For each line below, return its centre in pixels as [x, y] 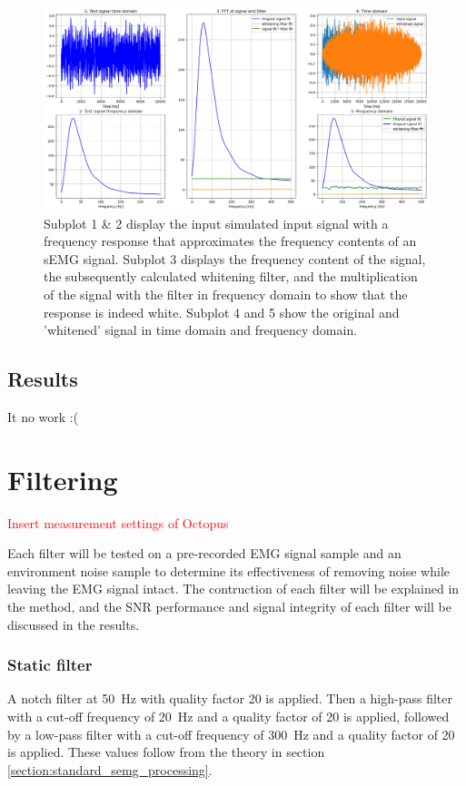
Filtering [63, 479]
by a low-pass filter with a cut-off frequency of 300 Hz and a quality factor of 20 [231, 734]
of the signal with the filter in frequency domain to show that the [226, 294]
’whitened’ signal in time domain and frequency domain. [201, 330]
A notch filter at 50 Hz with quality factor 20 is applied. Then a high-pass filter [230, 698]
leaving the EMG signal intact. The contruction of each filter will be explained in [233, 589]
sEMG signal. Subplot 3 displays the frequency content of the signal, [235, 258]
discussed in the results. [74, 624]
